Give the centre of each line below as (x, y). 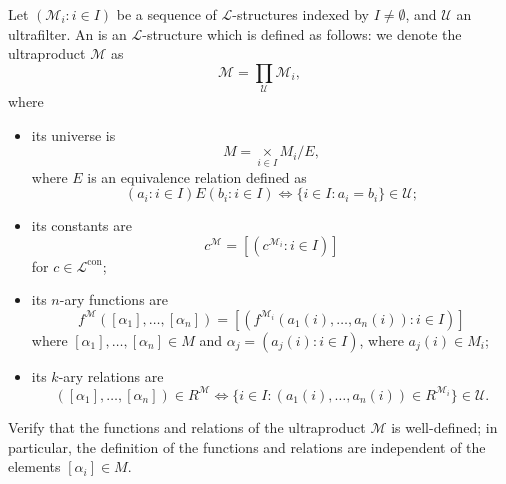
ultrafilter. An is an (67, 33)
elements (34, 466)
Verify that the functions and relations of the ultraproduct (187, 426)
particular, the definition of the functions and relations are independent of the (247, 446)
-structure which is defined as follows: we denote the (302, 33)
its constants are (81, 225)
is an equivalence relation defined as (197, 176)
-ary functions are (114, 299)
